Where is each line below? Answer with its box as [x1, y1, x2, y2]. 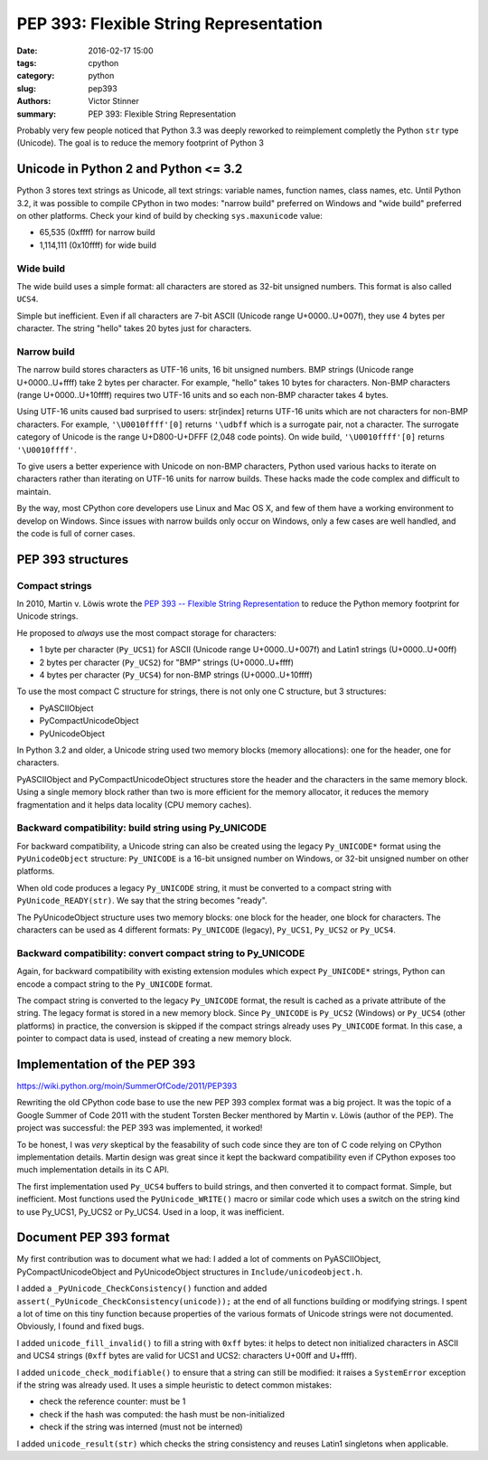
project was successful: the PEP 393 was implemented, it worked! [16, 1123, 263, 1133]
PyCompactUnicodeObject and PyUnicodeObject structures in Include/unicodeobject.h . [16, 1266, 363, 1277]
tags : [16, 57, 37, 68]
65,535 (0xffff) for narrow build [39, 227, 155, 238]
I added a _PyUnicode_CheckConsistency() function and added [16, 1283, 267, 1294]
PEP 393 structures [16, 552, 129, 567]
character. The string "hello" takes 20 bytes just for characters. [16, 323, 252, 334]
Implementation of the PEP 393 [16, 1057, 196, 1072]
